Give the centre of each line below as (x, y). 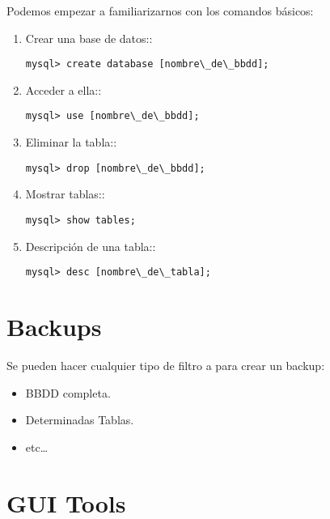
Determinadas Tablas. (80, 420)
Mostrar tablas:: (65, 194)
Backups (54, 327)
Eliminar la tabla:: (71, 142)
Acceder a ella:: (63, 89)
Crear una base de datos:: (89, 38)
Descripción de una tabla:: (91, 246)
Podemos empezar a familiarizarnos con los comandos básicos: (160, 11)
